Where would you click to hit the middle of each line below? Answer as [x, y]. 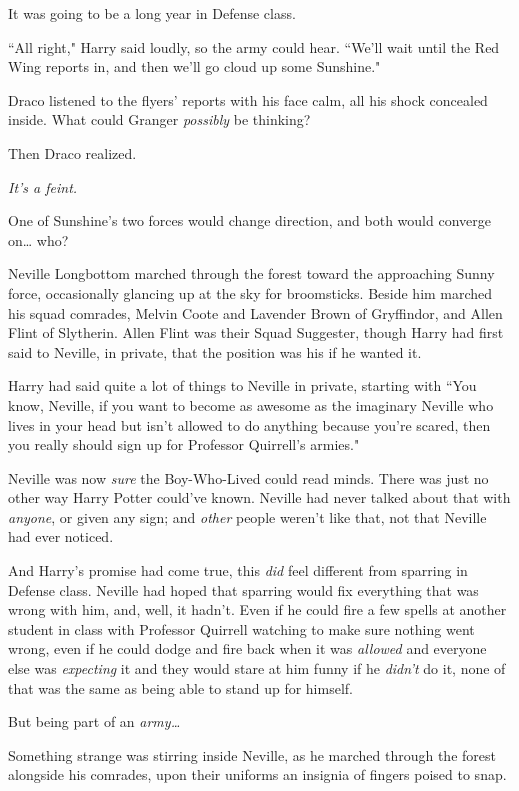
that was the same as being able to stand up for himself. [180, 687]
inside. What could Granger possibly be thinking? [159, 119]
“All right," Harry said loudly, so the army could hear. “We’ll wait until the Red [254, 46]
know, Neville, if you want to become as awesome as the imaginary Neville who [251, 404]
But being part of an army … [94, 721]
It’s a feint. [43, 186]
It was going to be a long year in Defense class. [152, 13]
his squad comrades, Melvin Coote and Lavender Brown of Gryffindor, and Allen [255, 312]
